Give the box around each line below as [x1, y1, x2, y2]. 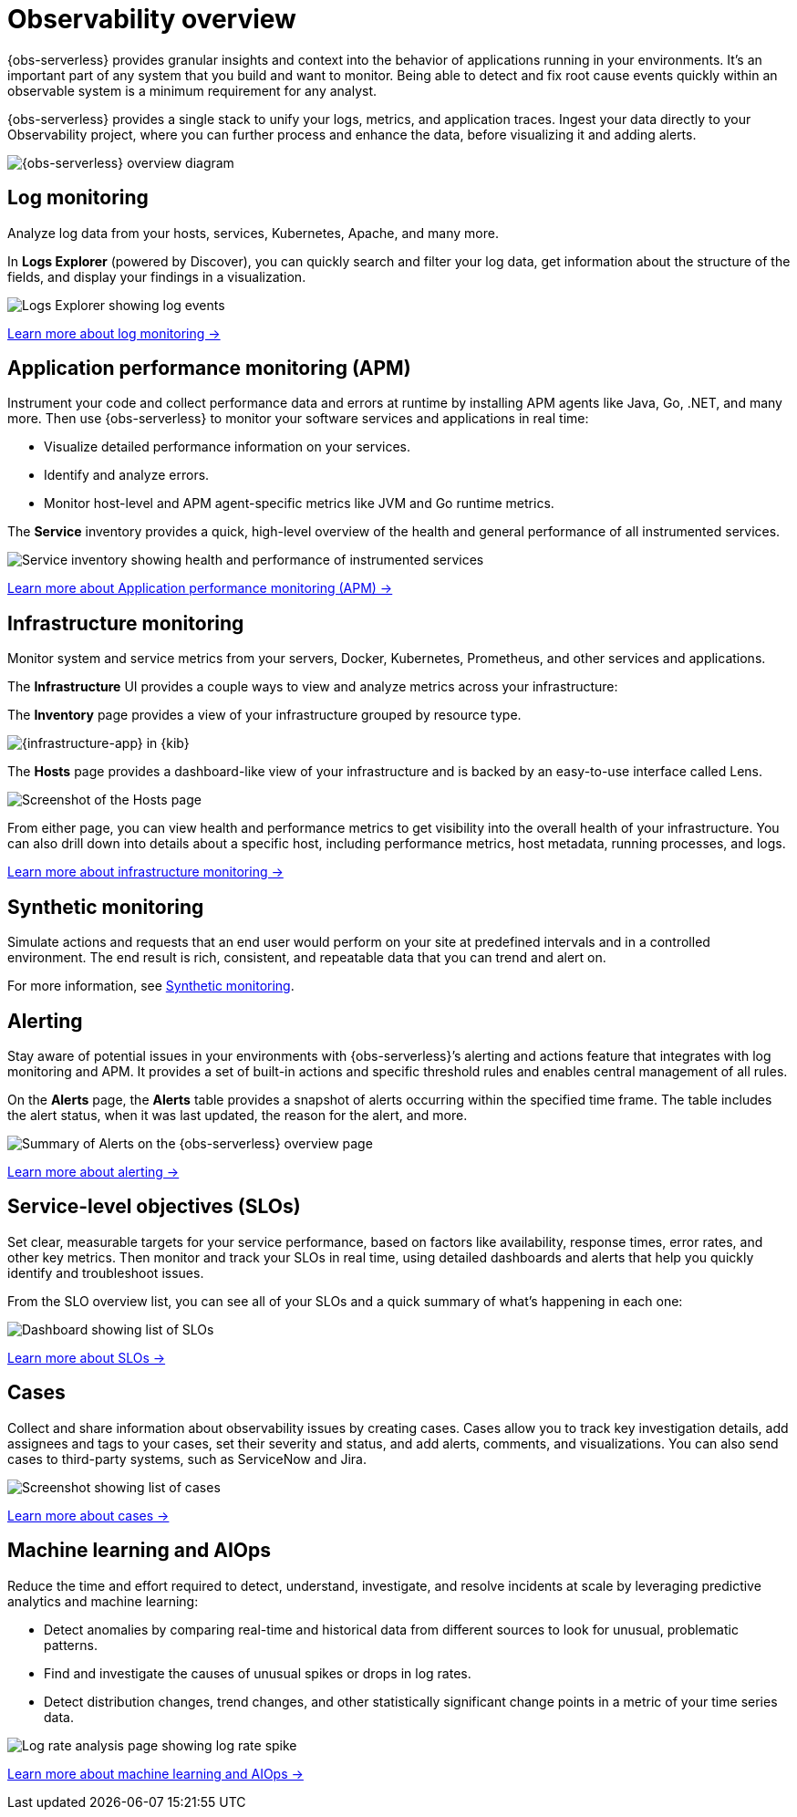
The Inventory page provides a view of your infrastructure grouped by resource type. [7, 707, 522, 723]
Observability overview [7, 4, 296, 35]
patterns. [44, 1636, 98, 1653]
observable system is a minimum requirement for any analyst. [7, 82, 378, 99]
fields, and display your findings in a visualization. [7, 268, 306, 285]
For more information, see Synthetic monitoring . [7, 978, 295, 994]
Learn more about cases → [7, 1507, 170, 1523]
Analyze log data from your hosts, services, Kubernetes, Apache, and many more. [7, 224, 499, 241]
